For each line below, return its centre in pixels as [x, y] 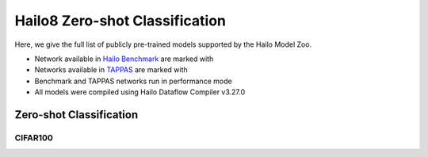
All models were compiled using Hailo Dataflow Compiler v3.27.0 [140, 92]
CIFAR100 [34, 137]
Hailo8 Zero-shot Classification [120, 21]
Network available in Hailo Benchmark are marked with [124, 59]
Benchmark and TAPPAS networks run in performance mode [134, 81]
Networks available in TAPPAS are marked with [111, 70]
